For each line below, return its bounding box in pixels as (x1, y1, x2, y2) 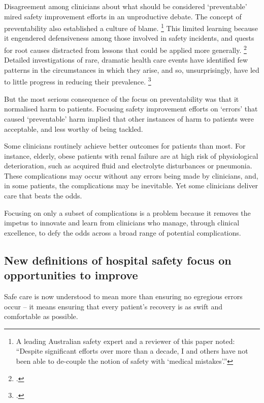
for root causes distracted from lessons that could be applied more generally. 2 (4, 43, 247, 55)
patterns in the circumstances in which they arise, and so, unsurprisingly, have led (4, 64, 259, 75)
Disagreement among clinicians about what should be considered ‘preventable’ (4, 1, 247, 11)
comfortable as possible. (4, 311, 78, 322)
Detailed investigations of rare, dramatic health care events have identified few (4, 54, 248, 65)
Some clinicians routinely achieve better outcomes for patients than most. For (4, 140, 246, 151)
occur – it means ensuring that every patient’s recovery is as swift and (4, 301, 222, 311)
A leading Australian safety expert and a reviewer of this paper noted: (16, 335, 235, 346)
